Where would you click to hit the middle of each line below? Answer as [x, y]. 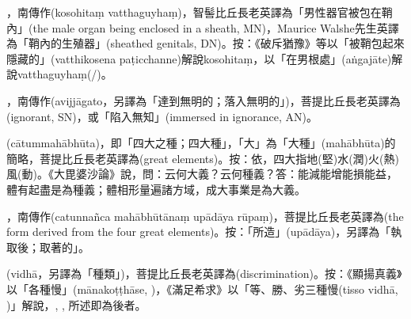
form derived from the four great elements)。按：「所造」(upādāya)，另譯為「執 [204, 232]
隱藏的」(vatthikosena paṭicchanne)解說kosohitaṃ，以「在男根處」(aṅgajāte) [199, 58]
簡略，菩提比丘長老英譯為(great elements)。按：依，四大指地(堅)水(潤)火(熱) [203, 158]
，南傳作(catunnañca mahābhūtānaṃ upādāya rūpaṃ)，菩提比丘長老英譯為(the [205, 216]
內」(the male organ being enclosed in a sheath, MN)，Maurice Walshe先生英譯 [203, 27]
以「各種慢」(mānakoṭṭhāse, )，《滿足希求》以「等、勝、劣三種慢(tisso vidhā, [202, 289]
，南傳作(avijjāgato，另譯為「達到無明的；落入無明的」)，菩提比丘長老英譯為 [204, 100]
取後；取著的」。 [48, 247]
